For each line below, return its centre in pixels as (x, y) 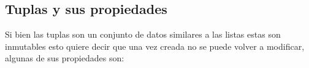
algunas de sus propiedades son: (65, 58)
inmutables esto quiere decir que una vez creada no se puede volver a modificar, (155, 46)
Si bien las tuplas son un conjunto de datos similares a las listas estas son (143, 34)
